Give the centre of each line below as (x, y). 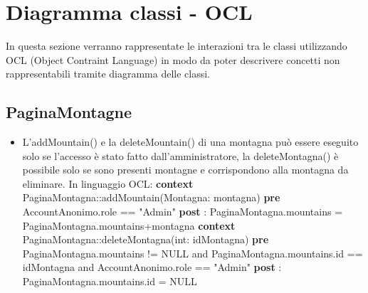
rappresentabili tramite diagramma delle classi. (108, 74)
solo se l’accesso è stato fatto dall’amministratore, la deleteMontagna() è (180, 155)
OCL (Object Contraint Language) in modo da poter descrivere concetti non (173, 59)
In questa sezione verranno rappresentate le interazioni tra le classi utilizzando (177, 46)
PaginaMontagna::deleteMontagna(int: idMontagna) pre (146, 239)
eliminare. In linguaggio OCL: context (108, 183)
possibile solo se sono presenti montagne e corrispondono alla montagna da (185, 170)
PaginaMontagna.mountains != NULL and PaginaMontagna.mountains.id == (193, 253)
